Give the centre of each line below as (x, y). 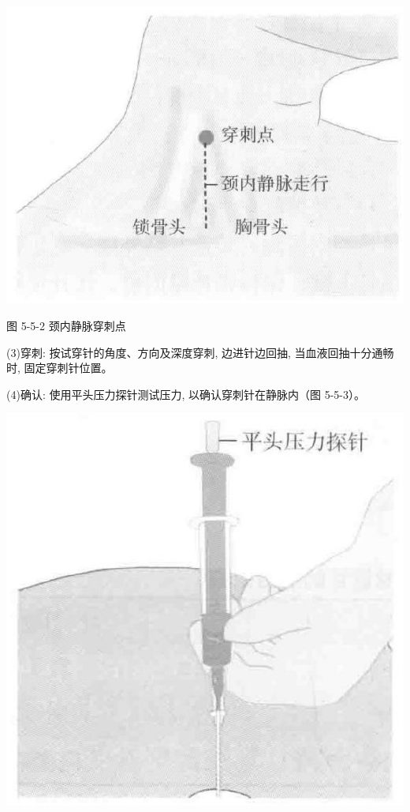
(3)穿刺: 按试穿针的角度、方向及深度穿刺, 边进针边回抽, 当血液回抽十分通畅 (200, 352)
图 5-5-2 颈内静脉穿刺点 (66, 326)
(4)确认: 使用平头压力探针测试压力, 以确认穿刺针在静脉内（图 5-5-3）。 (186, 394)
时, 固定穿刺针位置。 (60, 368)
